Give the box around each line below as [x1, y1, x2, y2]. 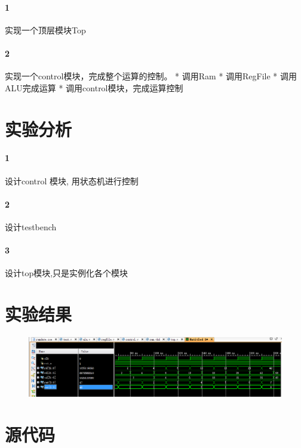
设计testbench [5, 220, 57, 233]
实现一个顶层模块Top [5, 23, 86, 36]
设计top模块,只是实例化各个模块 [5, 267, 128, 279]
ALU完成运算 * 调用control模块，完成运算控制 [5, 81, 183, 94]
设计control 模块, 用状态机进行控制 [5, 174, 139, 187]
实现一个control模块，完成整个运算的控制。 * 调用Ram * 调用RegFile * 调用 [5, 70, 297, 82]
